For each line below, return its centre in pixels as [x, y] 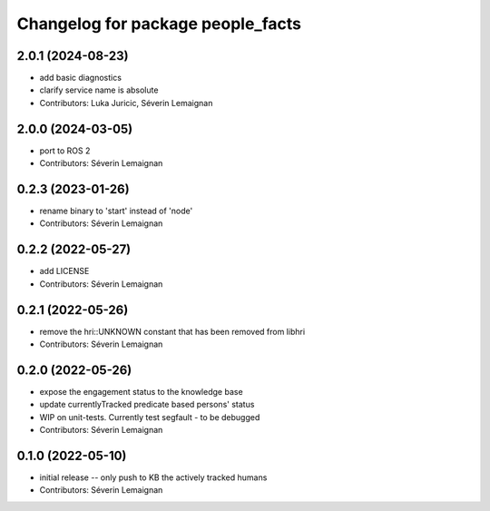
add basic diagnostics [81, 78]
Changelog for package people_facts [159, 24]
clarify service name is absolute [99, 90]
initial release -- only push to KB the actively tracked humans [153, 477]
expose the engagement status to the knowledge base [142, 391]
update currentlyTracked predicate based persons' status [147, 405]
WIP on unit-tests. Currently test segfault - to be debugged [150, 417]
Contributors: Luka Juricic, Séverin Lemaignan [126, 103]
